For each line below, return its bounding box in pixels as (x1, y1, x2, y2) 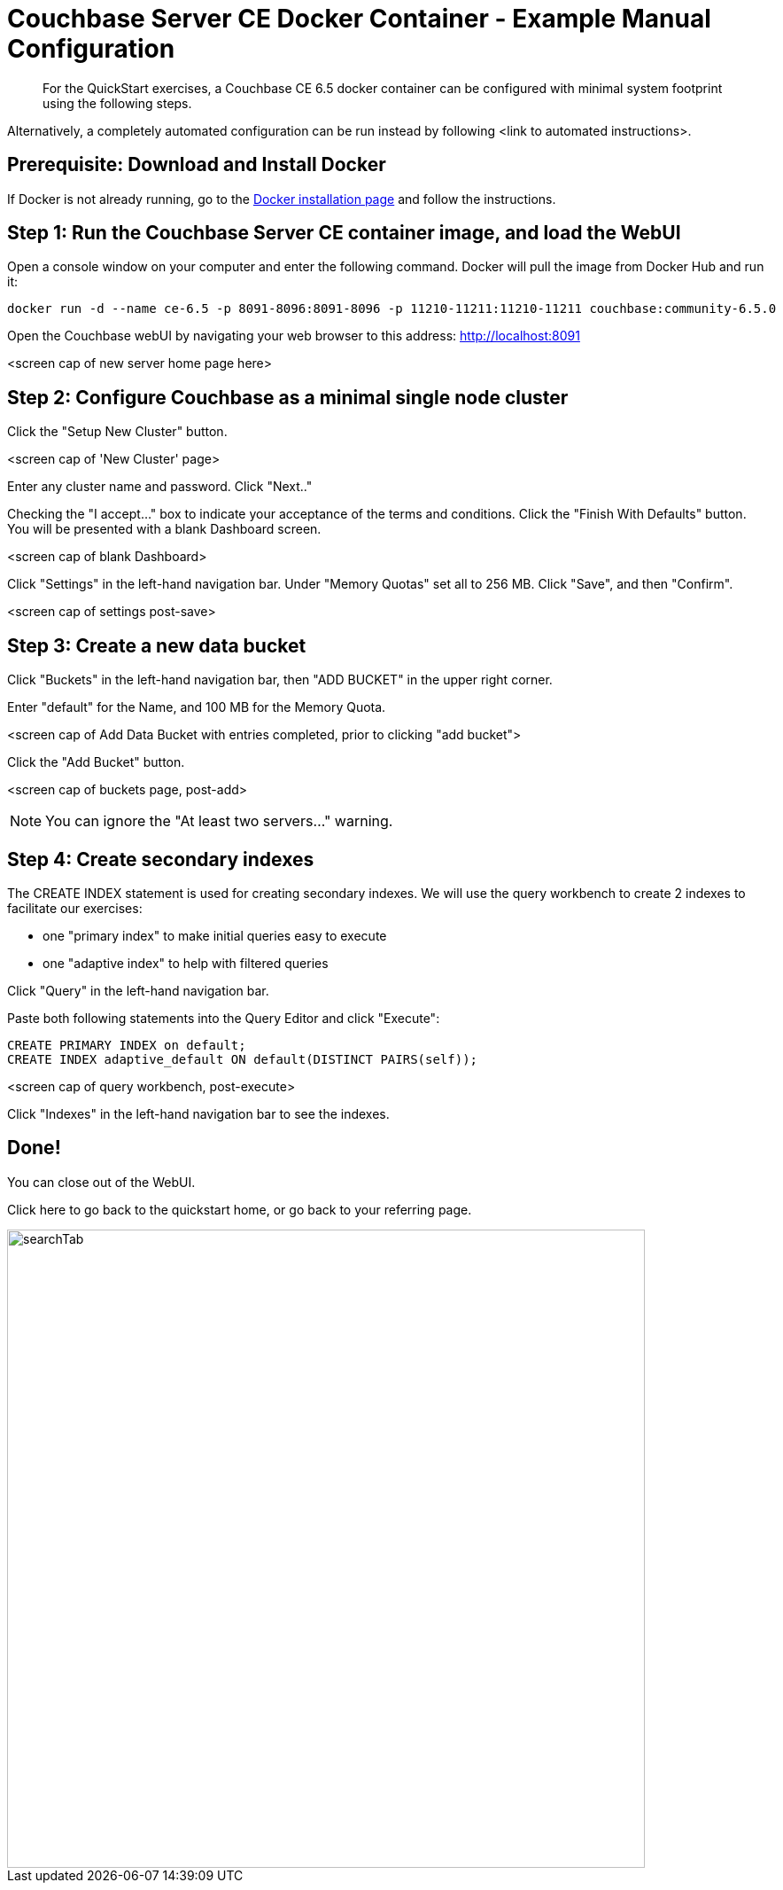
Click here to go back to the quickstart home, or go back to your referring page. (7, 1201, 472, 1217)
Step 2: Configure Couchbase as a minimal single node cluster (7, 386, 569, 409)
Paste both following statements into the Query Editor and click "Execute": (7, 1010, 440, 1026)
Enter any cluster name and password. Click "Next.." (7, 479, 313, 495)
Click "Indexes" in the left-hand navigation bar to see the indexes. (7, 1105, 390, 1121)
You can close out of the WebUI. (7, 1174, 196, 1190)
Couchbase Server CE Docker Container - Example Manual (7, 4, 711, 34)
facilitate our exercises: (7, 900, 143, 916)
